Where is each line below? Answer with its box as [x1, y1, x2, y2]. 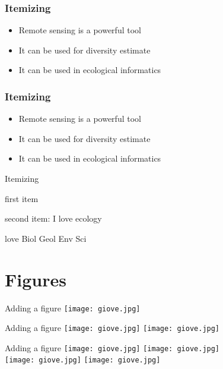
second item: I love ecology [5, 212, 102, 225]
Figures [5, 267, 66, 291]
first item [5, 192, 39, 204]
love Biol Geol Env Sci [5, 232, 87, 244]
